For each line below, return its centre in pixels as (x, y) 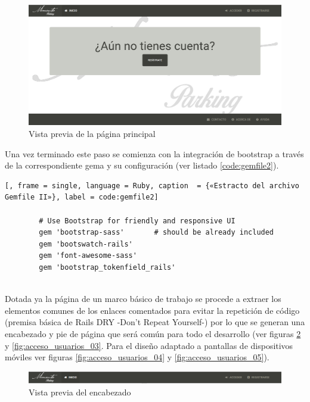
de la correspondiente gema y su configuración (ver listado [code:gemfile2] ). (142, 165)
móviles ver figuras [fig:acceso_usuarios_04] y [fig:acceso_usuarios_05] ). (137, 357)
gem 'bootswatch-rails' (86, 244)
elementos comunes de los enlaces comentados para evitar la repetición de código (152, 310)
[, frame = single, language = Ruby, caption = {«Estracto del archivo (152, 186)
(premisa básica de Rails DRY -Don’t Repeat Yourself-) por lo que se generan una (155, 322)
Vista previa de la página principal (92, 134)
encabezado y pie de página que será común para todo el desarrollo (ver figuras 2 (153, 333)
